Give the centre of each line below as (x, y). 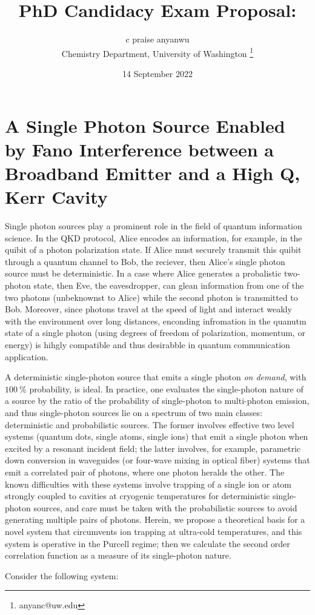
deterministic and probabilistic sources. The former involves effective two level (150, 424)
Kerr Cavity (56, 197)
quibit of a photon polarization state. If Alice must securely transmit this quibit (153, 250)
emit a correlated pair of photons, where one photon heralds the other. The (145, 472)
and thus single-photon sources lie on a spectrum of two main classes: (134, 412)
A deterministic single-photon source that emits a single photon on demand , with (156, 377)
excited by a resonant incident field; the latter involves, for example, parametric (153, 448)
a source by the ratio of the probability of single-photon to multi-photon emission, (157, 401)
